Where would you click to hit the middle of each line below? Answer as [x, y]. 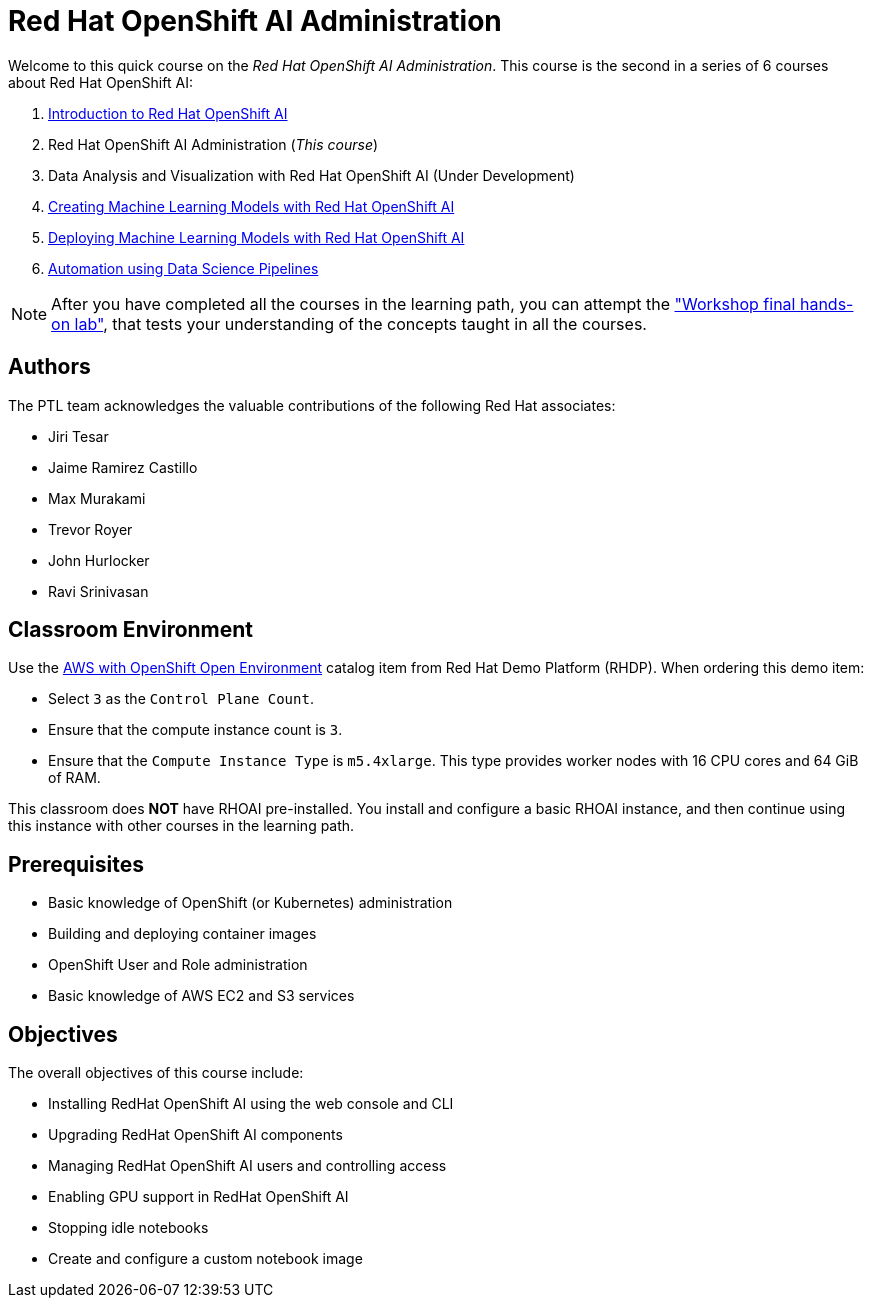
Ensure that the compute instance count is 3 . [195, 730]
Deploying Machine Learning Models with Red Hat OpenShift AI [256, 237]
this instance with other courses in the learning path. [181, 826]
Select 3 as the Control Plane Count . [181, 699]
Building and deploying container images [182, 934]
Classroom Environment [131, 630]
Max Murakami [97, 498]
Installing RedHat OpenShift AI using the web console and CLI [251, 1104]
